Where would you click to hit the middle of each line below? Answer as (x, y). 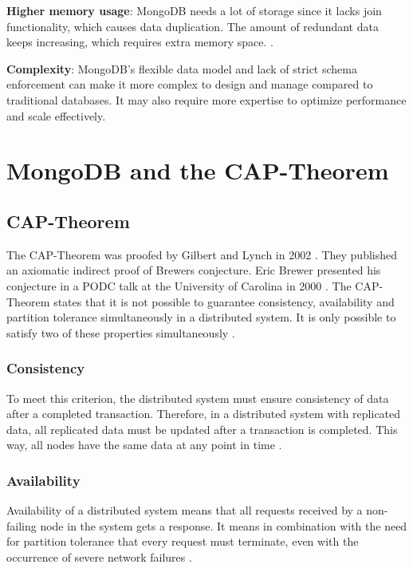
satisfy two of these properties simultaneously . (121, 332)
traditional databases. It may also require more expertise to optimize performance (206, 99)
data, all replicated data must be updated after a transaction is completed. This (202, 429)
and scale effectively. (56, 115)
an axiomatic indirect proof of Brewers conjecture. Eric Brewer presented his (194, 270)
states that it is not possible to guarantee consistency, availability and (224, 301)
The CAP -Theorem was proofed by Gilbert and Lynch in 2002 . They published (202, 254)
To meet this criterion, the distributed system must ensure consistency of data (198, 398)
